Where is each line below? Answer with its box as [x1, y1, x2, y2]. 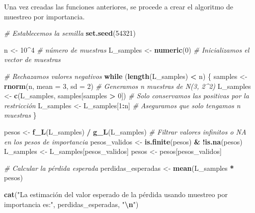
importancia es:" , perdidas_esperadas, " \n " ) [4, 199, 139, 209]
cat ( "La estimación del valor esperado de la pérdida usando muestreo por [4, 189, 228, 199]
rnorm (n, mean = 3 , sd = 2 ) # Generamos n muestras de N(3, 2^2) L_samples [4, 80, 251, 91]
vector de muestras [4, 54, 61, 65]
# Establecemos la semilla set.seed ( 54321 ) [4, 28, 136, 38]
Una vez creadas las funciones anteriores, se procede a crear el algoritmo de [4, 1, 234, 11]
